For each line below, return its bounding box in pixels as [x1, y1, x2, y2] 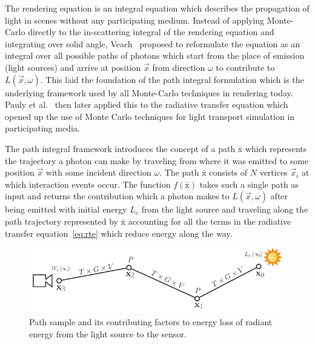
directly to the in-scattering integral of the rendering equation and [28, 25, 274, 38]
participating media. [5, 122, 80, 134]
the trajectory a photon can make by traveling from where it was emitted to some [5, 154, 309, 167]
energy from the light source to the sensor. [29, 327, 187, 340]
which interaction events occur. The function [5, 177, 171, 190]
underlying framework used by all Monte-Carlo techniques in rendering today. [5, 86, 293, 99]
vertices [259, 166, 288, 179]
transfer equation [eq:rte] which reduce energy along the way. [5, 227, 233, 239]
